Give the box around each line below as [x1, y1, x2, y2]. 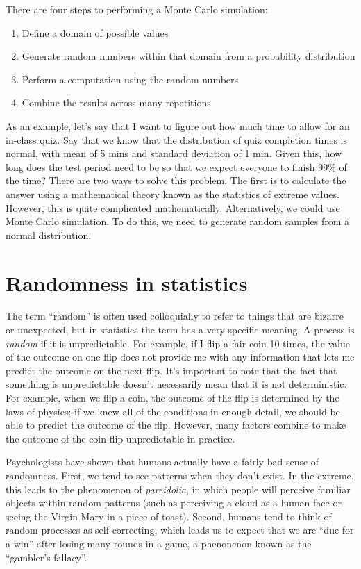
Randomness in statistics [6, 268, 248, 297]
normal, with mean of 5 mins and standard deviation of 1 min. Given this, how [6, 146, 342, 160]
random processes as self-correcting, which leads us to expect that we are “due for [6, 522, 354, 537]
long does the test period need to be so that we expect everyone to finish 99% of [6, 159, 347, 174]
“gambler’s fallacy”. [6, 550, 87, 564]
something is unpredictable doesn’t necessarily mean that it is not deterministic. [6, 377, 347, 391]
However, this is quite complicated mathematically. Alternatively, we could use [6, 200, 340, 215]
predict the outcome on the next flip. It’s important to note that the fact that [6, 363, 337, 377]
